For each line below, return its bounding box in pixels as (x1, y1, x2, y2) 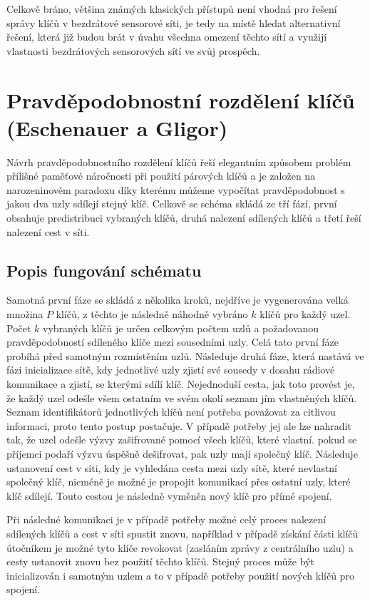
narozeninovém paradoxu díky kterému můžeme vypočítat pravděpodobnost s (6, 182, 345, 197)
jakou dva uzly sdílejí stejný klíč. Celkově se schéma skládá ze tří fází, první (6, 196, 337, 211)
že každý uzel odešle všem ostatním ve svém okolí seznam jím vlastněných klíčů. (6, 390, 357, 405)
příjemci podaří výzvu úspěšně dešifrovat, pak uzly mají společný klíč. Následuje (6, 446, 358, 461)
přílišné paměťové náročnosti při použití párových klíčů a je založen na (6, 168, 316, 183)
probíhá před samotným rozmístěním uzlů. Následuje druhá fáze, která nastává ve (6, 348, 364, 363)
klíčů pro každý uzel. (259, 307, 351, 322)
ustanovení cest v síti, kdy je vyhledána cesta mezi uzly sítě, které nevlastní (6, 460, 338, 475)
